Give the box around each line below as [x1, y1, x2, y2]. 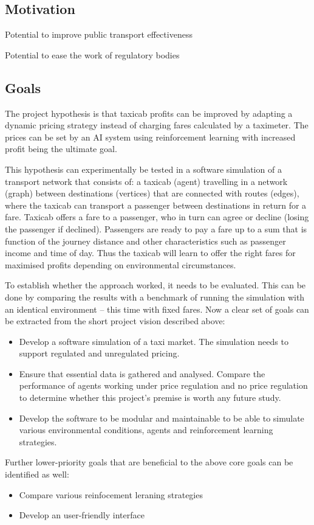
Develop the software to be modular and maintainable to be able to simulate [19, 411, 304, 424]
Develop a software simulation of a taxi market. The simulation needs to [19, 335, 288, 347]
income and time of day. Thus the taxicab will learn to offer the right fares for [5, 246, 296, 259]
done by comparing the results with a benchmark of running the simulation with [5, 290, 305, 303]
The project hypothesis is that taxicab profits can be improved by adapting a [5, 106, 293, 119]
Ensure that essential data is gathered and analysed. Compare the [19, 367, 265, 380]
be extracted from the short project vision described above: [5, 315, 225, 327]
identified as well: [5, 468, 69, 481]
